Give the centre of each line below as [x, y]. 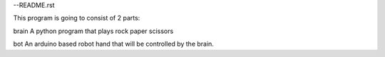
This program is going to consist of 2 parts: [77, 18]
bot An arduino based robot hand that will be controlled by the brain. [113, 44]
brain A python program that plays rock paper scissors [93, 31]
